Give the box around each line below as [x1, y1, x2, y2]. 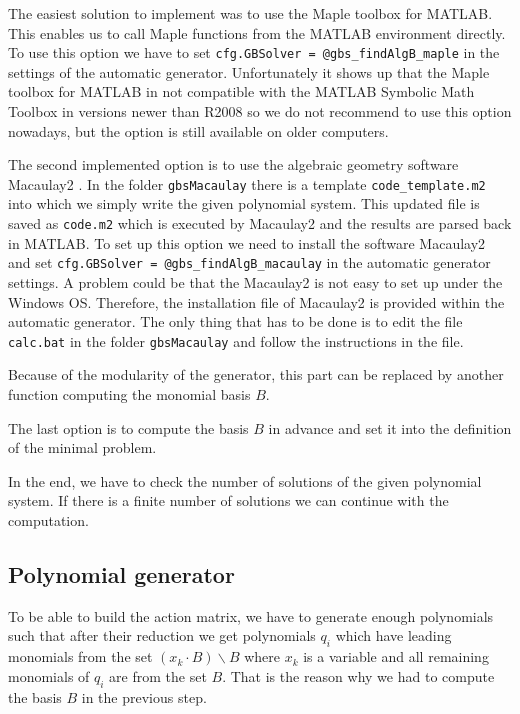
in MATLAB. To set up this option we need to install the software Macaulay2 [8, 232, 486, 253]
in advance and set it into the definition [268, 417, 512, 438]
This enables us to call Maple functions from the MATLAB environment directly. [8, 22, 506, 43]
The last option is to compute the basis [8, 417, 249, 438]
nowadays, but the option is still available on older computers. [8, 120, 389, 141]
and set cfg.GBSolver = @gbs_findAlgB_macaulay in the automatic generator [8, 252, 491, 273]
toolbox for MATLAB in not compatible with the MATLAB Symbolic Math [8, 81, 475, 102]
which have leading [335, 625, 452, 646]
